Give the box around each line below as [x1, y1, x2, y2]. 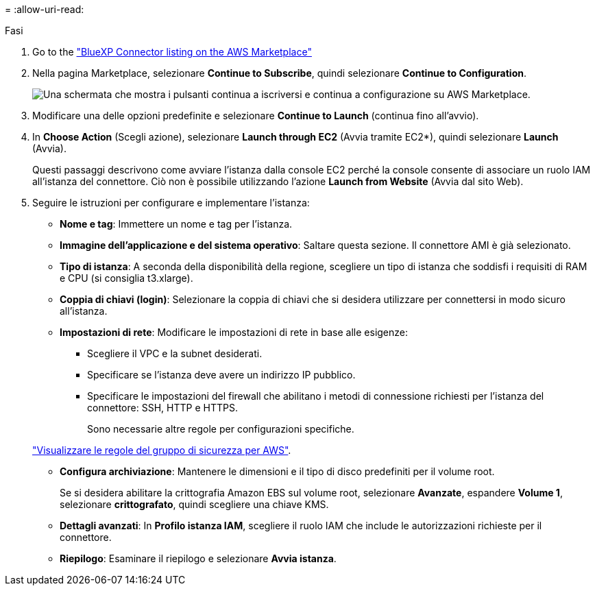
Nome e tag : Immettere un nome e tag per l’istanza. [60, 218, 293, 230]
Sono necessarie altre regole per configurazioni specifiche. [87, 423, 354, 435]
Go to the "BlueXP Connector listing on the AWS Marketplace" [32, 46, 312, 58]
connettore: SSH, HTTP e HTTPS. [87, 402, 238, 413]
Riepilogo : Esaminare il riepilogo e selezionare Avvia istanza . [60, 553, 337, 564]
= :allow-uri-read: [5, 3, 84, 15]
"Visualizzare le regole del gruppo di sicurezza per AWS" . [32, 444, 291, 456]
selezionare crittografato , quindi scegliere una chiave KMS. [60, 498, 329, 510]
